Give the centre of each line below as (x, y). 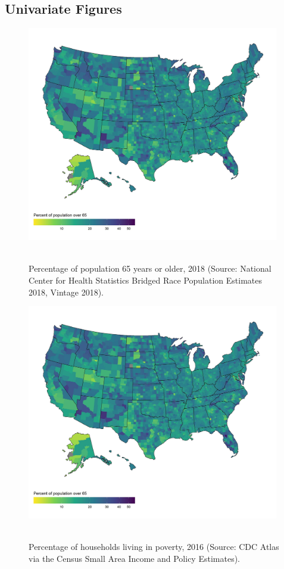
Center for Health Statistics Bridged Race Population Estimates (146, 280)
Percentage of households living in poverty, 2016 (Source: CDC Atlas (154, 547)
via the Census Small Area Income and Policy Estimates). (134, 559)
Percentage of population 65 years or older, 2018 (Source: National (150, 268)
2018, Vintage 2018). (66, 292)
